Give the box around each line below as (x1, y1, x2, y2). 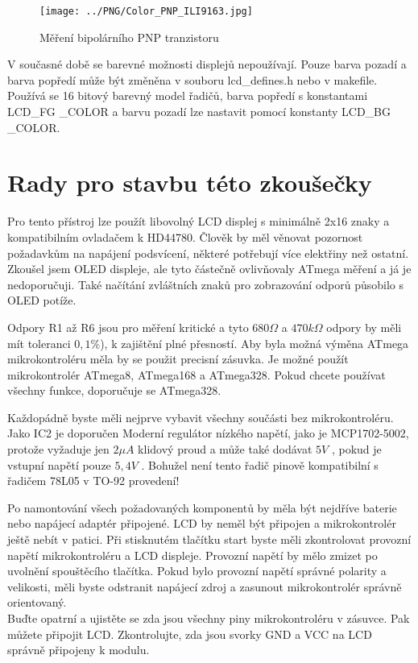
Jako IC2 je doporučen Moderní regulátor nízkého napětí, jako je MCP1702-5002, (7, 425, 409, 441)
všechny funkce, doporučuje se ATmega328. (7, 382, 221, 399)
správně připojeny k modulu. (7, 641, 150, 658)
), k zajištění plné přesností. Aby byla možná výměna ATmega (100, 334, 409, 351)
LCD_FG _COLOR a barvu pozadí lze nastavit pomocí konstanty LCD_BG (7, 103, 391, 120)
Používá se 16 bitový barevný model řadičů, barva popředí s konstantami (7, 87, 368, 104)
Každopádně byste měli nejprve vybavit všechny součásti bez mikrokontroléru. (7, 408, 394, 425)
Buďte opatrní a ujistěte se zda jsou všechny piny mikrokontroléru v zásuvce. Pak (7, 610, 410, 626)
